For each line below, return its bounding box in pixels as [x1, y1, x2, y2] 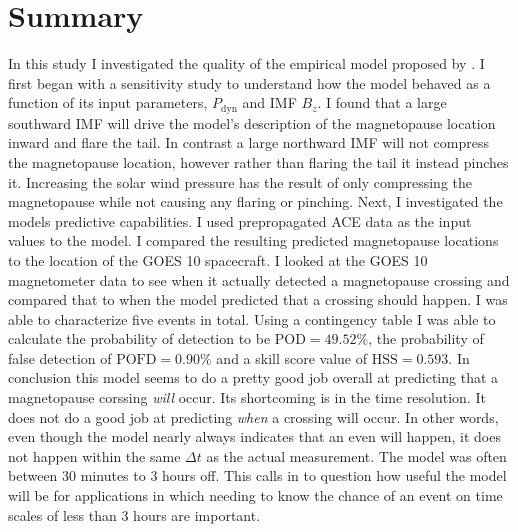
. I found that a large [317, 92, 447, 113]
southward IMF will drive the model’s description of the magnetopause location [8, 112, 496, 133]
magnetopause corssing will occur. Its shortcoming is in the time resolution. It [8, 387, 486, 408]
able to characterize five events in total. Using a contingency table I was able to [8, 308, 496, 329]
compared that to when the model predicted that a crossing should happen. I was [8, 289, 508, 310]
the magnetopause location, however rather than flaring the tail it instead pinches [8, 151, 509, 172]
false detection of [8, 347, 112, 368]
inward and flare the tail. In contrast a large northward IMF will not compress [8, 132, 489, 153]
